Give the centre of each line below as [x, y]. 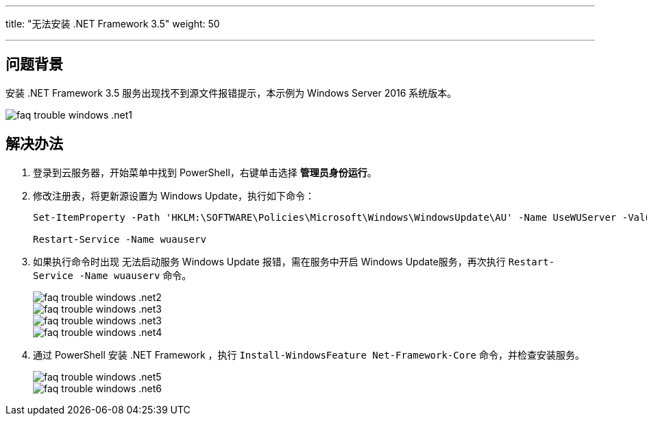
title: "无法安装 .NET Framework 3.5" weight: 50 [113, 24]
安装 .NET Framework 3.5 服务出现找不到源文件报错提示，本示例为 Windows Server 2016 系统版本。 [231, 93]
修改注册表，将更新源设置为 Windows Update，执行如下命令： [174, 195]
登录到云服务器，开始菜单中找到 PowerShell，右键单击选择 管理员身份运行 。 [205, 172]
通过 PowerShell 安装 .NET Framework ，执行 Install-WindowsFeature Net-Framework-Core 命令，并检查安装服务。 [309, 354]
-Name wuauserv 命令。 [135, 275]
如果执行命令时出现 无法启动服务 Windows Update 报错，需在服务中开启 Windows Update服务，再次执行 [269, 261]
